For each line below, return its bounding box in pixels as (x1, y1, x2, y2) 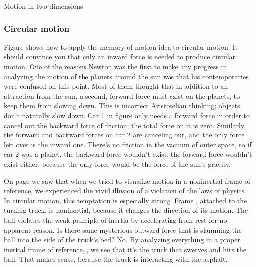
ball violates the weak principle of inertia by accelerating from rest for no (4, 214, 227, 225)
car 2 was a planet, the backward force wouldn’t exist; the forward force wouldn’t (4, 149, 252, 159)
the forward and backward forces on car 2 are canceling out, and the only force (4, 130, 245, 140)
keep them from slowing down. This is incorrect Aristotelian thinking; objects (4, 100, 240, 111)
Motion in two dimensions (4, 1, 83, 11)
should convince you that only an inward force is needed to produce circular (4, 51, 236, 62)
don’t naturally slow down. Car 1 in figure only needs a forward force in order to (4, 110, 250, 120)
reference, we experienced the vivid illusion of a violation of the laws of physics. (4, 185, 246, 196)
